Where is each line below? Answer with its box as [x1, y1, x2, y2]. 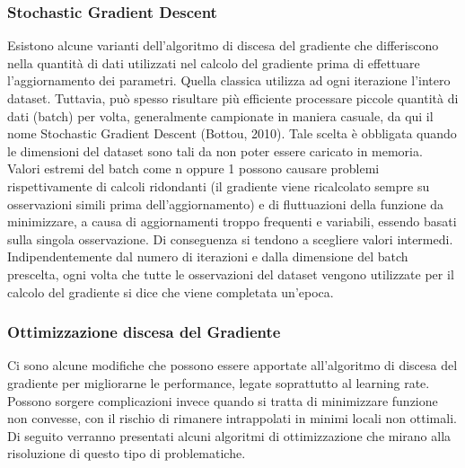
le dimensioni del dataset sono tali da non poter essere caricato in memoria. [7, 141, 423, 160]
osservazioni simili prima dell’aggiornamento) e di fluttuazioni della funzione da [7, 194, 444, 213]
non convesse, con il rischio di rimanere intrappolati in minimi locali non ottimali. [7, 409, 457, 428]
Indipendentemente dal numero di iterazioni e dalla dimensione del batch [7, 247, 408, 266]
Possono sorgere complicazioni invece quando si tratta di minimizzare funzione [7, 391, 438, 410]
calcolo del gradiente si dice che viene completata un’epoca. [7, 282, 334, 301]
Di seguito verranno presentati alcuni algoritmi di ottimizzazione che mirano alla [7, 426, 452, 445]
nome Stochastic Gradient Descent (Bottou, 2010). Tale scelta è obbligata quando [7, 124, 457, 143]
